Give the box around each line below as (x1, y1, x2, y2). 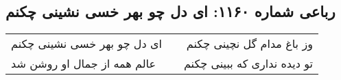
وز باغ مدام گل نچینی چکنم (186, 36, 313, 52)
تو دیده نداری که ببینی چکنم (183, 55, 313, 72)
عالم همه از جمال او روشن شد (11, 55, 156, 72)
